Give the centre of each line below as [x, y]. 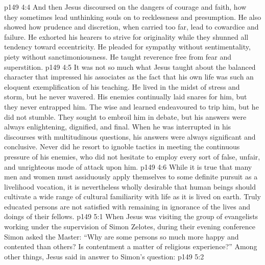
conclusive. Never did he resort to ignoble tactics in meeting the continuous [122, 147]
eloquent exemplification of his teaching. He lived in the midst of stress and [122, 86]
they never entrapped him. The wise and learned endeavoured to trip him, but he [131, 106]
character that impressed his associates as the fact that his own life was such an [129, 77]
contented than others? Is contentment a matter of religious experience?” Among [131, 246]
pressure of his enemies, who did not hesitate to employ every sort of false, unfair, [132, 156]
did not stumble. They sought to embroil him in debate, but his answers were [125, 116]
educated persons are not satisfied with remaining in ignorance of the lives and [127, 206]
